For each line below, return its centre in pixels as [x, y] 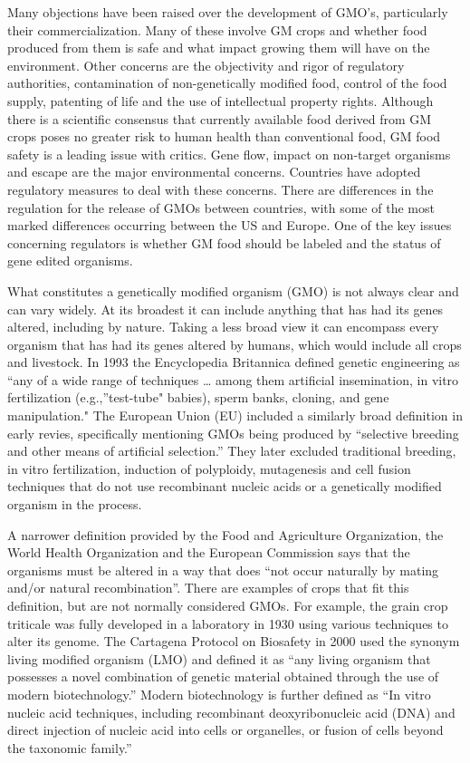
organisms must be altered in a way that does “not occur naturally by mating [223, 570]
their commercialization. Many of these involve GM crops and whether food [217, 29]
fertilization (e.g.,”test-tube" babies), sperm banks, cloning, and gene [198, 397]
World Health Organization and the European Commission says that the [209, 552]
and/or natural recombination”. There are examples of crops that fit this [208, 588]
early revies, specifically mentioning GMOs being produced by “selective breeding [233, 433]
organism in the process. [75, 504]
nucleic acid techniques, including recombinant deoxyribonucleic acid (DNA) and [231, 712]
